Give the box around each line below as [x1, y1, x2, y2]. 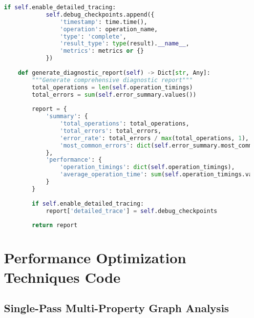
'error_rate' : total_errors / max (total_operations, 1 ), [60, 134, 249, 142]
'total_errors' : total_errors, [60, 127, 162, 134]
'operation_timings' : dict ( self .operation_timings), [60, 164, 235, 171]
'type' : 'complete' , [60, 33, 127, 40]
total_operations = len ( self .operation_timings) [32, 84, 193, 91]
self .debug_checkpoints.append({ [45, 11, 154, 18]
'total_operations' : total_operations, [60, 120, 190, 127]
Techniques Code [4, 267, 121, 287]
